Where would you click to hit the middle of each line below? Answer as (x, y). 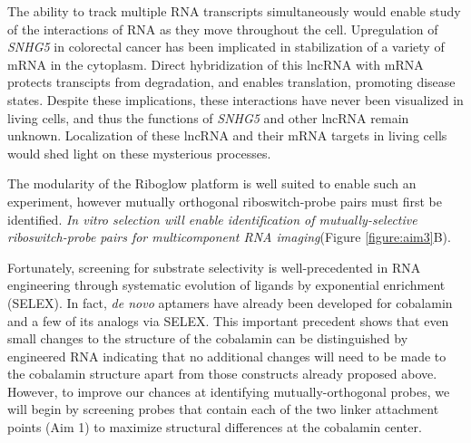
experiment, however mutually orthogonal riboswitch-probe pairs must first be (225, 201)
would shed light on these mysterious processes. (139, 153)
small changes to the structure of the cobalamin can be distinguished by (208, 338)
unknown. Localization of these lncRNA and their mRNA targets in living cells (227, 135)
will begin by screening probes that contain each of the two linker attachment (223, 409)
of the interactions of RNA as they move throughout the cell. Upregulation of (223, 29)
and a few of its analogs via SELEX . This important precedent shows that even (228, 320)
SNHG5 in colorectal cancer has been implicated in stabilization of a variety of (226, 47)
